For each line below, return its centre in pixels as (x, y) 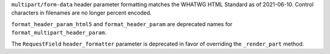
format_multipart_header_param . (59, 33)
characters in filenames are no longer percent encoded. (82, 13)
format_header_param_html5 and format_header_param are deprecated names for (122, 24)
